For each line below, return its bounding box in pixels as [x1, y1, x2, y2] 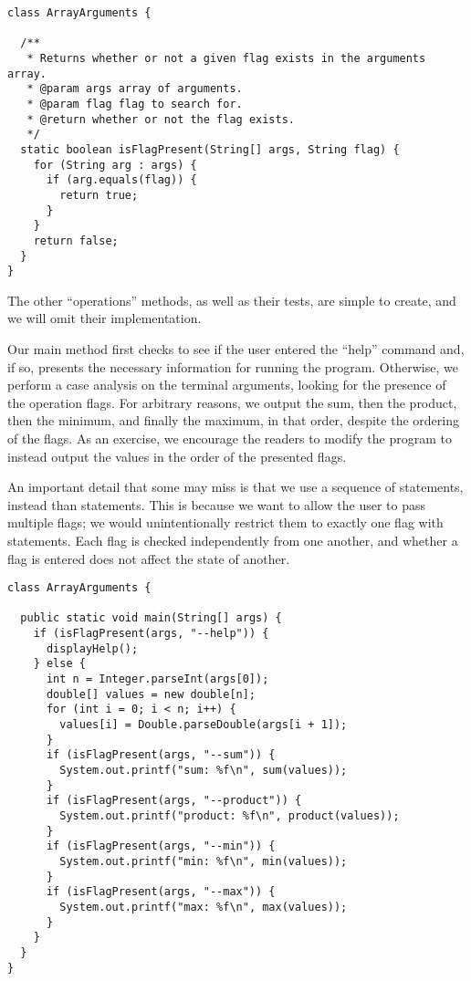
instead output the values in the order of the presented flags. [7, 446, 347, 465]
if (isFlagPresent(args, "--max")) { [46, 885, 276, 899]
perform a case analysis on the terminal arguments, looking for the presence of [7, 375, 446, 394]
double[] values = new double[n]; [46, 687, 256, 701]
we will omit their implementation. [7, 308, 202, 328]
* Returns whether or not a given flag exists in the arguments [26, 51, 426, 65]
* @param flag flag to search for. [26, 97, 243, 110]
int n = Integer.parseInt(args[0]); [46, 673, 269, 686]
